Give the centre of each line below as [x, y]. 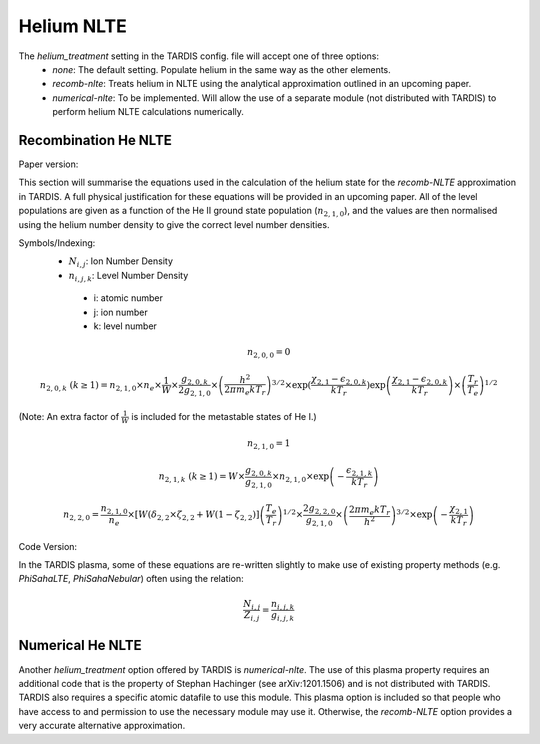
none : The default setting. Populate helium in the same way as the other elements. [222, 69]
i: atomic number [128, 298]
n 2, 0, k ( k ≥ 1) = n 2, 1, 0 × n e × [101, 386]
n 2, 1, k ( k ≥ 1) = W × [202, 478]
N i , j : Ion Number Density [121, 262]
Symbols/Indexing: [57, 242]
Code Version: [48, 546]
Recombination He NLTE [95, 140]
